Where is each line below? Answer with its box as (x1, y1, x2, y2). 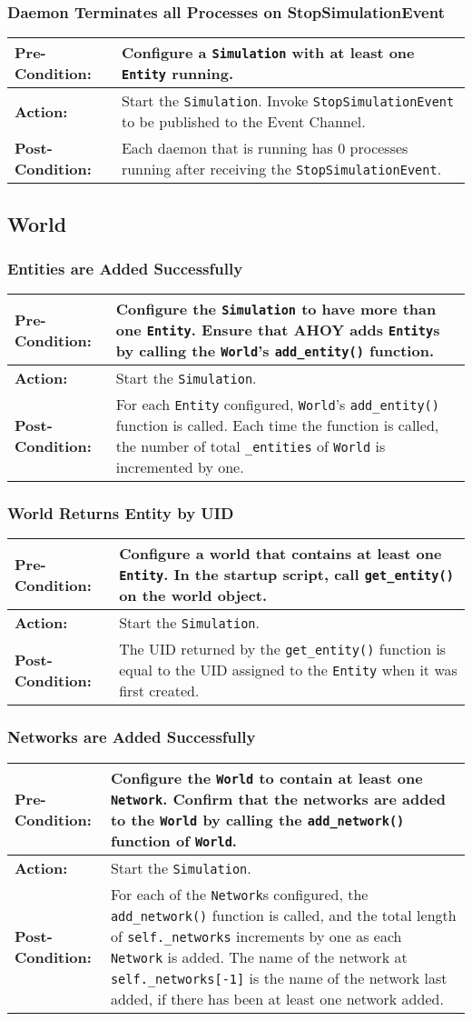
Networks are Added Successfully (7, 726, 256, 748)
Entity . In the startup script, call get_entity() (119, 564, 454, 586)
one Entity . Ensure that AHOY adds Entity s (115, 319, 440, 341)
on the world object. (119, 585, 268, 606)
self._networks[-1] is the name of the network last (110, 966, 447, 988)
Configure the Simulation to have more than (115, 298, 437, 320)
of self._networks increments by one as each (110, 925, 402, 946)
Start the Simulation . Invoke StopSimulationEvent (121, 90, 455, 112)
